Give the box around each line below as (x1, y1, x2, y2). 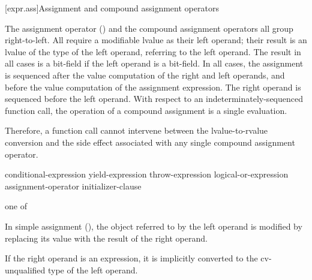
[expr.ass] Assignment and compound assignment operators (5, 2, 219, 14)
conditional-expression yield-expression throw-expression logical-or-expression (5, 168, 289, 180)
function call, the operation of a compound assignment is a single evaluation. (5, 104, 287, 116)
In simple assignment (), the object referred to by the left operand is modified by (5, 219, 302, 232)
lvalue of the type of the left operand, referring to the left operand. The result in (5, 45, 301, 58)
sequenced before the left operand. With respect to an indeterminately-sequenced (5, 92, 303, 105)
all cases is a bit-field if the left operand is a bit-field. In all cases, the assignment (5, 57, 304, 70)
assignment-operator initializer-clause (5, 179, 142, 192)
